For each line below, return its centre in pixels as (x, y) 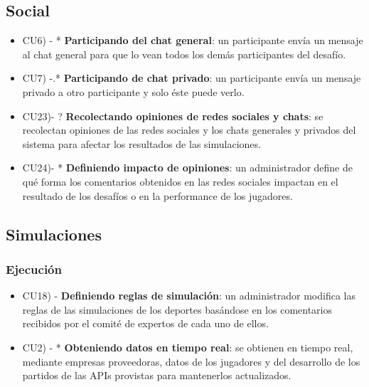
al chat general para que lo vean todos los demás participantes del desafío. (184, 54)
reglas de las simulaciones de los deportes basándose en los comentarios (177, 309)
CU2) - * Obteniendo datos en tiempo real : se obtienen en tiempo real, (188, 347)
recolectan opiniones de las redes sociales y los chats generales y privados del (189, 130)
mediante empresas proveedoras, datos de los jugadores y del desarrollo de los (191, 361)
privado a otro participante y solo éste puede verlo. (133, 91)
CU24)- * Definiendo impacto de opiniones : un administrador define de (188, 168)
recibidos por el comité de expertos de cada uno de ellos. (145, 323)
